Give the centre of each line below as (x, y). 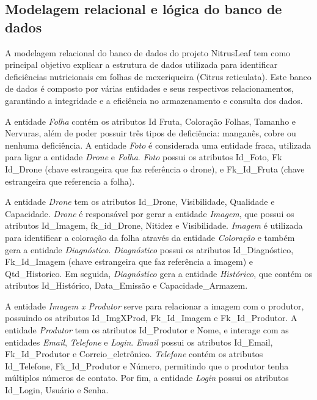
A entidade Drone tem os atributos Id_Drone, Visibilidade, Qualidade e (140, 202)
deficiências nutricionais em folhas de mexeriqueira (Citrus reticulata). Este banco (158, 76)
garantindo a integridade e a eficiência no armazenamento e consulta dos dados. (154, 100)
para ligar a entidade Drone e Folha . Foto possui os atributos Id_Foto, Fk (144, 157)
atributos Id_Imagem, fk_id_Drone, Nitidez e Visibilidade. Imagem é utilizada (154, 225)
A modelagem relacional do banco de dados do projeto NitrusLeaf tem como (148, 52)
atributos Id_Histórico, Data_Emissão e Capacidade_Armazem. (126, 285)
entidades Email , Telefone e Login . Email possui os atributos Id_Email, (139, 342)
